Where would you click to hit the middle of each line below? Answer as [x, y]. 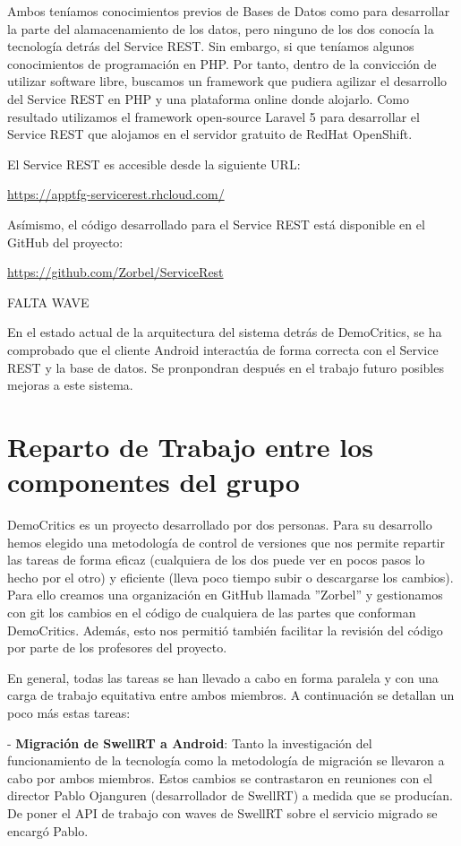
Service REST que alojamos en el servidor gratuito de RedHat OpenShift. [210, 134]
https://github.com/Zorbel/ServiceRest [115, 272]
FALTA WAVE [48, 302]
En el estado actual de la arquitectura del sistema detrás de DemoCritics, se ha [225, 332]
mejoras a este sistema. [70, 385]
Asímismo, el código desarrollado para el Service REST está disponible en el [216, 224]
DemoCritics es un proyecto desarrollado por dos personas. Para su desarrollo [220, 524]
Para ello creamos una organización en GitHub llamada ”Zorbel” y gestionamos [225, 595]
